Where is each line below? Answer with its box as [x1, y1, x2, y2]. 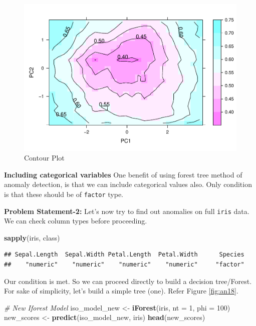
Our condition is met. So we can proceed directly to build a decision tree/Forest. [4, 275, 252, 286]
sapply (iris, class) [4, 232, 60, 242]
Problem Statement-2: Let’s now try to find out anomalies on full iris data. [4, 205, 249, 216]
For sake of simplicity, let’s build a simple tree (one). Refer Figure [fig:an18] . [4, 285, 238, 296]
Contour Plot [24, 152, 65, 163]
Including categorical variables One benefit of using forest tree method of [4, 169, 242, 179]
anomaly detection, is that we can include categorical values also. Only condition [4, 179, 252, 189]
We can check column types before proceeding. [4, 215, 147, 226]
